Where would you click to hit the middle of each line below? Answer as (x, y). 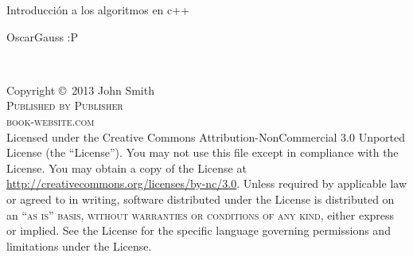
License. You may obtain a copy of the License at (127, 167)
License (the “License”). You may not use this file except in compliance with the (203, 152)
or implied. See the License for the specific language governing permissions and (199, 230)
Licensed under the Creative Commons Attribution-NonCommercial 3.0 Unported (206, 136)
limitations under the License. (79, 245)
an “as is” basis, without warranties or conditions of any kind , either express (201, 214)
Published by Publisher (65, 105)
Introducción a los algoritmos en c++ (98, 10)
